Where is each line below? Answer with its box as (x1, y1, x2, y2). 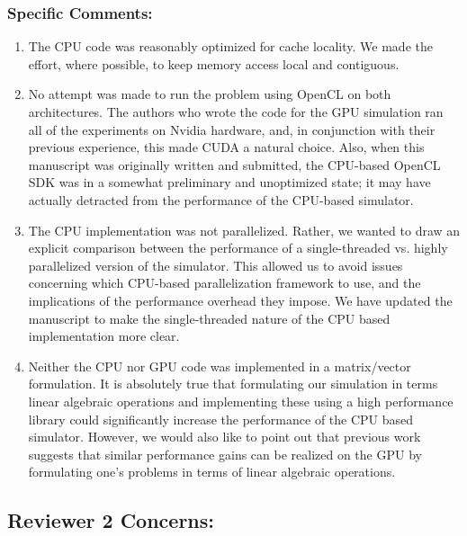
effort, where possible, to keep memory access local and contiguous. (28, 54, 400, 73)
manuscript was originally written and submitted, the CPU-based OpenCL (28, 155, 441, 174)
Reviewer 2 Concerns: (7, 506, 215, 534)
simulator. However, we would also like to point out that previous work (28, 427, 421, 446)
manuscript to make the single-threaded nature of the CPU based (28, 308, 391, 327)
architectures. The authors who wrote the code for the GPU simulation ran (28, 103, 444, 121)
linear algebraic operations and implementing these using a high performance (28, 391, 454, 410)
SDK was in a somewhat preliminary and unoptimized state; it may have (28, 173, 431, 192)
